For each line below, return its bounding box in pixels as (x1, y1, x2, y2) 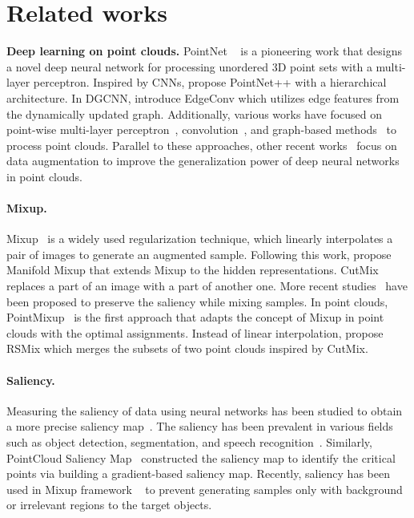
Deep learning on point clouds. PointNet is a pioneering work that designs (6, 42, 403, 59)
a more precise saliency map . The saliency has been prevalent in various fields (6, 418, 393, 435)
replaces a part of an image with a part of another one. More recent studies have (6, 277, 408, 294)
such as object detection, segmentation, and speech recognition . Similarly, (6, 434, 372, 450)
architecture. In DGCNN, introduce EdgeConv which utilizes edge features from (6, 89, 400, 106)
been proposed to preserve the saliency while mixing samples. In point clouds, (6, 293, 388, 310)
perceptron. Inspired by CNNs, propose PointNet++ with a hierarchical (33, 74, 387, 91)
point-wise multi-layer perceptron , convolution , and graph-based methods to (6, 121, 396, 138)
